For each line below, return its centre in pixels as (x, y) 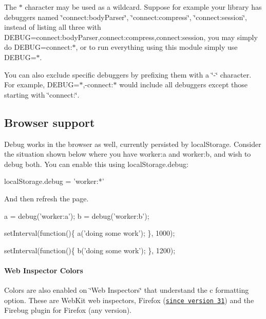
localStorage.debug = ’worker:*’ (54, 181)
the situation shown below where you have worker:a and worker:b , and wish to (128, 154)
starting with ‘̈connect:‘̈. (42, 94)
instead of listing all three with (53, 27)
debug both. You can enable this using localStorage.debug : (96, 164)
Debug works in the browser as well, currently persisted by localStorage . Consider (133, 144)
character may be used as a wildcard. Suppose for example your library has (143, 7)
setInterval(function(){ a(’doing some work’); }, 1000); (90, 233)
